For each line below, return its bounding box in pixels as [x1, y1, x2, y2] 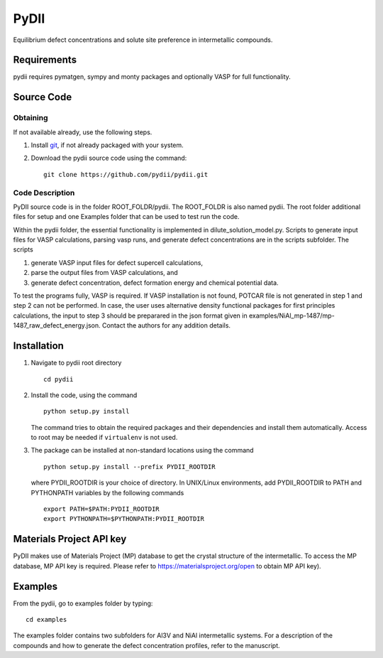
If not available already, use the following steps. [13, 128, 152, 136]
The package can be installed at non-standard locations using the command [30, 446, 255, 455]
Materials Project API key [13, 533, 127, 545]
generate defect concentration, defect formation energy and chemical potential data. [30, 278, 279, 287]
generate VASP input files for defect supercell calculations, [30, 258, 204, 266]
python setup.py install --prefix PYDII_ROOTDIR [43, 463, 216, 470]
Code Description [13, 188, 75, 198]
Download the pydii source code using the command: [30, 153, 187, 163]
